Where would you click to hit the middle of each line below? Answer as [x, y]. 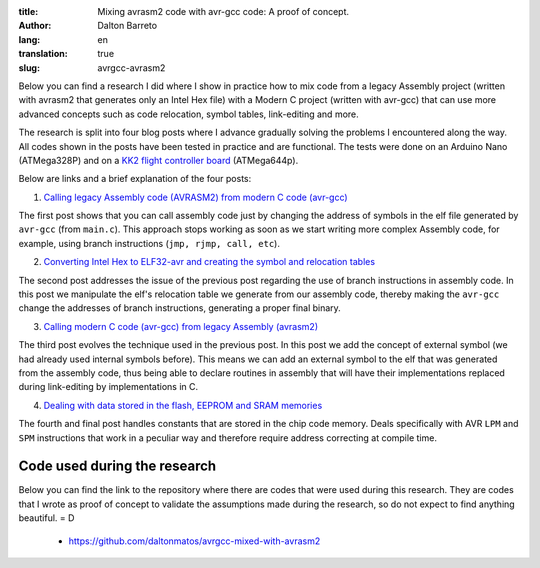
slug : [29, 67]
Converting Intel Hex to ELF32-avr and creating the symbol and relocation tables [209, 262]
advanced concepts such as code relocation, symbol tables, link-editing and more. [188, 114]
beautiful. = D [46, 518]
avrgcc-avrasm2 [131, 67]
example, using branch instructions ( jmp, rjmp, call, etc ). [149, 243]
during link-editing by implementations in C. [108, 387]
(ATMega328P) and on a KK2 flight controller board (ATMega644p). [158, 160]
